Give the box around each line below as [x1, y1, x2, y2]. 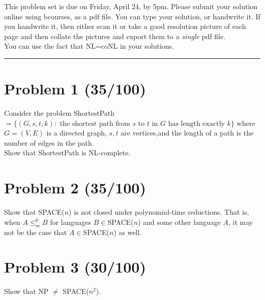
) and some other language [138, 216, 221, 227]
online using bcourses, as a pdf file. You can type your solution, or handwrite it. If [4, 11, 260, 21]
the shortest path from [60, 120, 130, 127]
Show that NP [4, 286, 49, 296]
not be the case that [4, 226, 67, 237]
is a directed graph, [46, 127, 107, 138]
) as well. [113, 226, 142, 237]
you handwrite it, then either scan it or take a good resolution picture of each [4, 21, 246, 31]
